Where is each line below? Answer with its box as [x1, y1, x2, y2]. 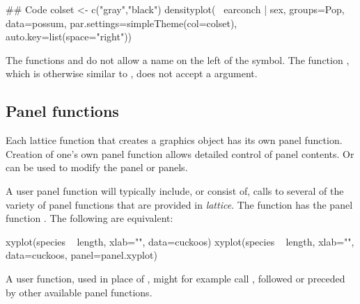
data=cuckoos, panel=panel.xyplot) [6, 248, 157, 262]
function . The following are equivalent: [6, 211, 173, 225]
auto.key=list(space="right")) [6, 29, 132, 44]
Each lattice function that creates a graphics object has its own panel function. [6, 133, 343, 147]
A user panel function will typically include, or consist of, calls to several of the [6, 183, 344, 198]
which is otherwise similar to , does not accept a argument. [6, 66, 258, 81]
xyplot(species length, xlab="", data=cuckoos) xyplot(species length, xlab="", [6, 234, 354, 248]
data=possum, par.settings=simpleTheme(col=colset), [6, 15, 237, 30]
